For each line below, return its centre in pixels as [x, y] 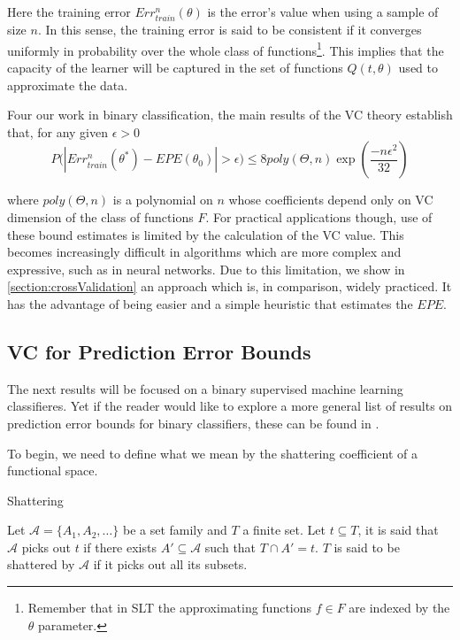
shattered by [41, 564]
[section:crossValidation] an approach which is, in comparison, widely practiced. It [230, 286]
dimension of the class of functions [100, 216]
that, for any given [58, 131]
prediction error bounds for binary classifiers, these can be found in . [193, 423]
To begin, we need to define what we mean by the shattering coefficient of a [213, 453]
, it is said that [398, 530]
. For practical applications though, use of [319, 216]
